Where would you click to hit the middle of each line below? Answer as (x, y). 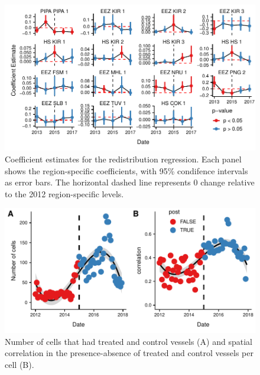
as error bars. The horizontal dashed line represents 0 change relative (130, 182)
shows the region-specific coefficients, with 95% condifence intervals (126, 170)
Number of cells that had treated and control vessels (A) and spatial (129, 341)
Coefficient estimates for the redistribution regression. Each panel (123, 159)
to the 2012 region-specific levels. (64, 193)
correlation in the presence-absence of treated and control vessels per (129, 353)
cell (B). (19, 365)
